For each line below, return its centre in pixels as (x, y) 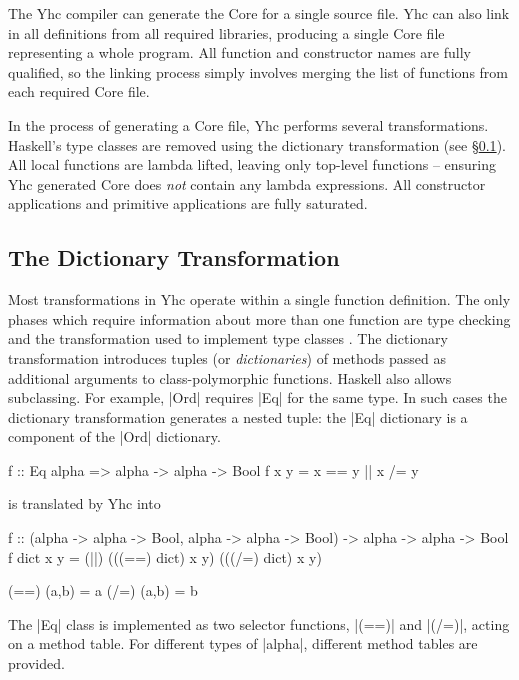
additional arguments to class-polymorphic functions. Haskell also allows (230, 377)
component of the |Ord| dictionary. (114, 436)
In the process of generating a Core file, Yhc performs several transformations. (248, 124)
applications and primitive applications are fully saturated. (188, 203)
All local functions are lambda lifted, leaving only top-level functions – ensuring (252, 164)
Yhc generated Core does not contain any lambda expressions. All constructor (247, 183)
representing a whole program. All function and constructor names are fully (239, 52)
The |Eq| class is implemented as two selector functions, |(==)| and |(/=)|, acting (259, 623)
